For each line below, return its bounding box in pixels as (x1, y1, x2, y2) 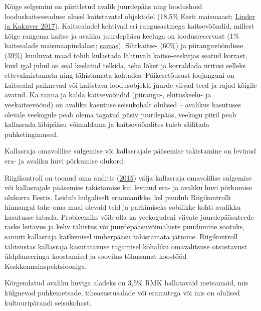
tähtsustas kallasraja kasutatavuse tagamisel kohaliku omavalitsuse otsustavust (5, 241, 247, 251)
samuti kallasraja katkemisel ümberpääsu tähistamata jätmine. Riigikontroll (5, 231, 238, 242)
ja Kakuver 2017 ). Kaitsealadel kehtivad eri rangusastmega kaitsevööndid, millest (5, 21, 254, 31)
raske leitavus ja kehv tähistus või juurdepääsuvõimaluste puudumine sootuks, (5, 221, 245, 232)
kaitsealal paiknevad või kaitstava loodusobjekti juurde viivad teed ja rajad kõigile (5, 79, 257, 90)
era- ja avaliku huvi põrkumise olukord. (5, 155, 125, 166)
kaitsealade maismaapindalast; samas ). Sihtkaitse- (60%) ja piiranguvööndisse (5, 40, 243, 51)
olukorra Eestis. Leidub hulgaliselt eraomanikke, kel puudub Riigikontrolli (5, 192, 231, 202)
